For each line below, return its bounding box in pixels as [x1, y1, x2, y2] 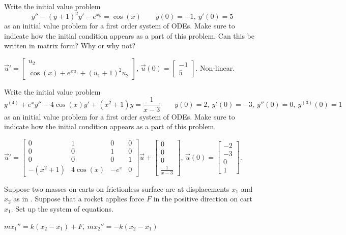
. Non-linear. [195, 62, 235, 73]
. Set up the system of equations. [11, 203, 113, 214]
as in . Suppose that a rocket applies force [13, 193, 145, 204]
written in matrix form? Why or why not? [4, 40, 136, 51]
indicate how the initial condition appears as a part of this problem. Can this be [4, 30, 255, 41]
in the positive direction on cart [153, 193, 252, 204]
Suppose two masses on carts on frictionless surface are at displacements [4, 183, 229, 194]
